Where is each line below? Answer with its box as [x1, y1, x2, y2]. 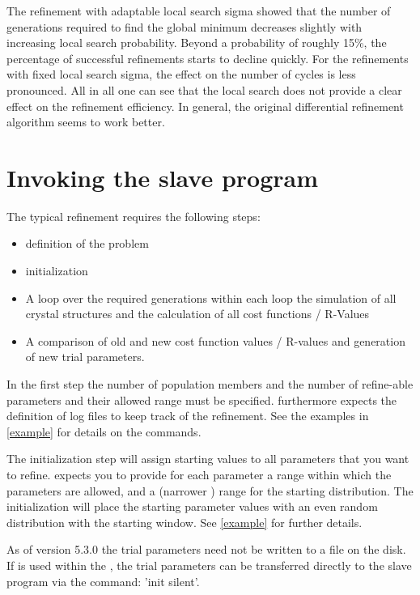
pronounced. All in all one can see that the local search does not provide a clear [6, 81, 402, 98]
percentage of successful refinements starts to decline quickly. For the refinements [6, 49, 409, 66]
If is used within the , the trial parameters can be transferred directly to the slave [6, 556, 412, 573]
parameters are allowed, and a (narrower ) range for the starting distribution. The [6, 482, 414, 499]
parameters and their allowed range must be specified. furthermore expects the [6, 391, 397, 408]
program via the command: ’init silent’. [6, 572, 200, 589]
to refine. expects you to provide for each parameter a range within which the [6, 466, 392, 482]
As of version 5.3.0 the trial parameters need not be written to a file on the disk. [6, 541, 406, 558]
